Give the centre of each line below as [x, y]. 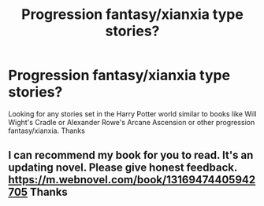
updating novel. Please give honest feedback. [123, 168]
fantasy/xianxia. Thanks [46, 131]
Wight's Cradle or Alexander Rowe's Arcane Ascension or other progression [132, 122]
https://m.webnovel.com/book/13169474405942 [132, 180]
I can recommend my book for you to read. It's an [131, 155]
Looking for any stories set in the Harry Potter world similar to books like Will [132, 114]
